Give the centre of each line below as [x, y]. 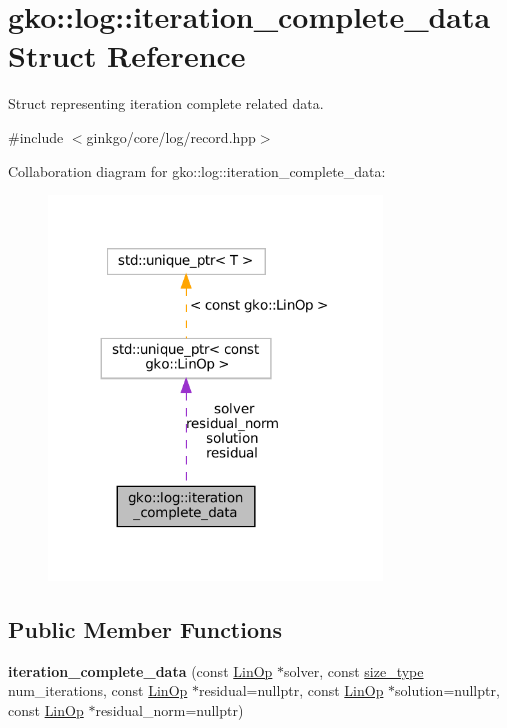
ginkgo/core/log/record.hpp [171, 136]
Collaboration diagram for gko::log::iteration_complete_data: [197, 170]
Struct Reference [127, 55]
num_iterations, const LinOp [98, 690]
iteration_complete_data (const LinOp [140, 670]
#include [36, 136]
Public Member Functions [145, 628]
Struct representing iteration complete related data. [166, 103]
